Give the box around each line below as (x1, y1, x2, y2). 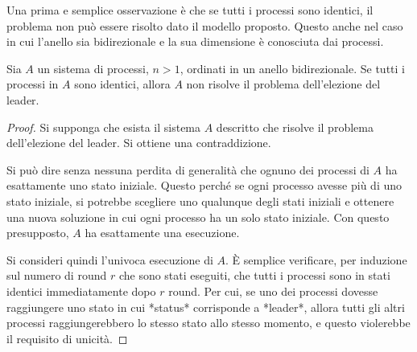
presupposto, (6, 224, 69, 241)
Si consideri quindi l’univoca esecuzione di (6, 251, 213, 268)
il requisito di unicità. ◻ (6, 329, 128, 346)
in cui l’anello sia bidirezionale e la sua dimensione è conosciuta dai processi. (6, 33, 384, 50)
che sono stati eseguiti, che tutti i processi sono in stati (118, 267, 390, 284)
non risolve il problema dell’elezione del (186, 76, 381, 92)
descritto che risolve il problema (216, 118, 374, 135)
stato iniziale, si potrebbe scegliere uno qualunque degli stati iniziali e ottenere (6, 192, 394, 209)
